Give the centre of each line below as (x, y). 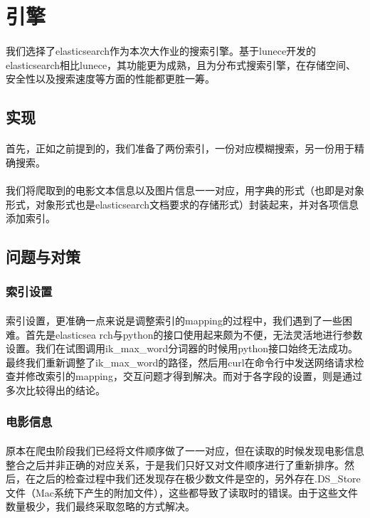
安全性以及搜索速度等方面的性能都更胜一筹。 (110, 79)
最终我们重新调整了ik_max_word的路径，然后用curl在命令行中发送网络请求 (180, 362)
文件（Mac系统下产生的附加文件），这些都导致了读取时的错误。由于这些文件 (182, 492)
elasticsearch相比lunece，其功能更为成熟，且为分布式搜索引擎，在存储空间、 (181, 64)
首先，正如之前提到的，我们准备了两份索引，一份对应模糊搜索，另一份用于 (180, 148)
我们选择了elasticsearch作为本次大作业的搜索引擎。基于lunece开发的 (161, 50)
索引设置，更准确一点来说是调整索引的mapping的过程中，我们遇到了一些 (174, 320)
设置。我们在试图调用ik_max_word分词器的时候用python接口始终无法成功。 (182, 348)
